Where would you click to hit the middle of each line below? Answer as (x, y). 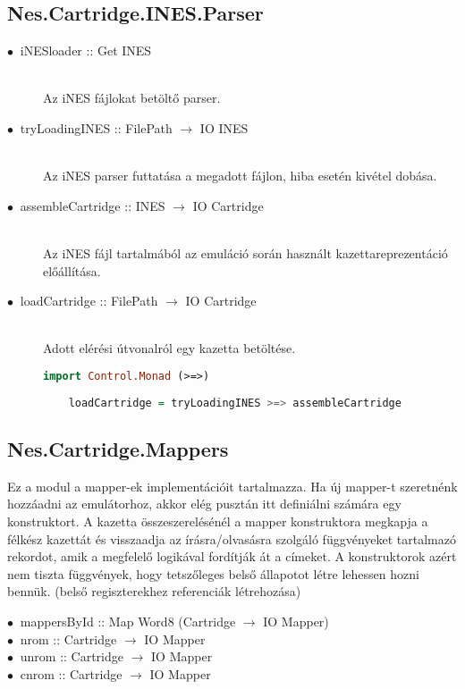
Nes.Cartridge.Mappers (118, 448)
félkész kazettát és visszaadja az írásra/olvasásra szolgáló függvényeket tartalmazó (232, 538)
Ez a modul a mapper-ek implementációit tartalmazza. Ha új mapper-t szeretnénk (232, 486)
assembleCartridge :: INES (93, 205)
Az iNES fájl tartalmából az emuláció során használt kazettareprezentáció (245, 252)
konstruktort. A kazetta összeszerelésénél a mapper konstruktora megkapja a (218, 521)
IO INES (224, 127)
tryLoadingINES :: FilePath (96, 127)
